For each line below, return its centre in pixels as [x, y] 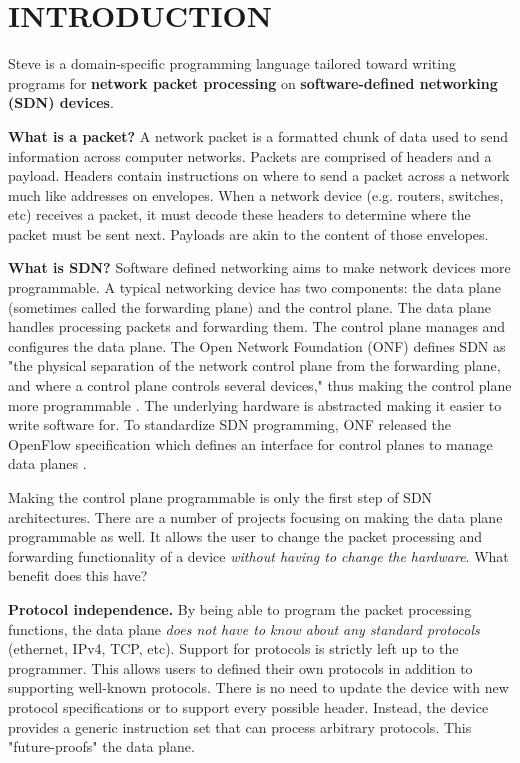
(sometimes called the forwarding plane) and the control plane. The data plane [249, 306]
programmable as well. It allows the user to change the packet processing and [245, 536]
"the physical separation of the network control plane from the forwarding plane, [254, 365]
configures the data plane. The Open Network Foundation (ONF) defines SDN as [257, 345]
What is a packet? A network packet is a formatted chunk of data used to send [258, 135]
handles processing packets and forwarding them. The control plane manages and [257, 326]
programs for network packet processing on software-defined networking [253, 82]
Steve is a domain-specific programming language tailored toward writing [232, 63]
